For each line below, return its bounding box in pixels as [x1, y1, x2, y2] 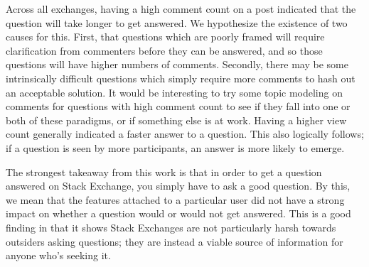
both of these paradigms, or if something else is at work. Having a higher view [6, 112, 347, 127]
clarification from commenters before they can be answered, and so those [6, 43, 323, 58]
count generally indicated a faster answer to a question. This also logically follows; [6, 126, 364, 141]
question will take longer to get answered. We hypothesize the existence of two [6, 15, 348, 30]
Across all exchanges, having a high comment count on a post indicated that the [6, 1, 356, 16]
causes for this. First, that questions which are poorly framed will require [6, 29, 325, 44]
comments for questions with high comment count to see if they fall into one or [6, 99, 351, 114]
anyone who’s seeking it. [6, 248, 111, 263]
